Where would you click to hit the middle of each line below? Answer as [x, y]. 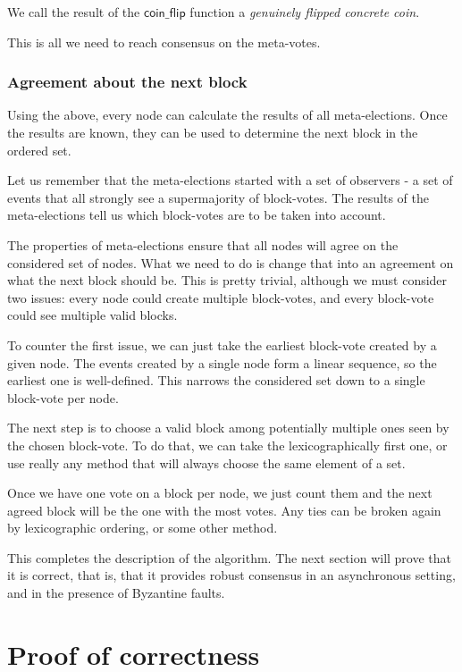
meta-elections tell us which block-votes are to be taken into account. [197, 215]
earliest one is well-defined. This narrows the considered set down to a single [216, 380]
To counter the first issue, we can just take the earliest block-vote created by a [222, 344]
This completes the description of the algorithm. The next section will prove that [230, 557]
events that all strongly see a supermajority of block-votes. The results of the [218, 197]
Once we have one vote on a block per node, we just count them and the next [220, 493]
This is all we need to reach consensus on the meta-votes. [164, 42]
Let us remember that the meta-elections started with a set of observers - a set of [230, 180]
